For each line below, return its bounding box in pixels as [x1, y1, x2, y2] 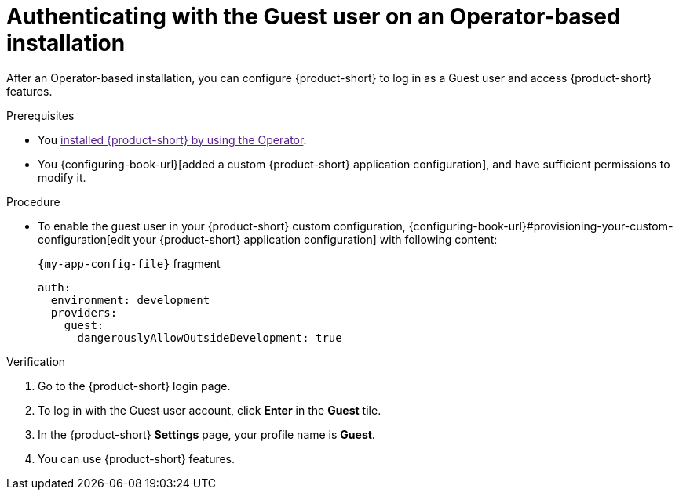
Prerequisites [6, 108, 75, 122]
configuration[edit [38, 232, 130, 246]
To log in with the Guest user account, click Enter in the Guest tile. [38, 403, 381, 417]
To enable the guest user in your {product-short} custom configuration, [38, 219, 406, 233]
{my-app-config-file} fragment [38, 256, 221, 270]
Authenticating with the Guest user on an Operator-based [6, 3, 621, 30]
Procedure [6, 194, 60, 208]
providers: [50, 306, 118, 319]
